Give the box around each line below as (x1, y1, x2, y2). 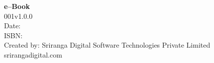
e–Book (4, 1, 30, 11)
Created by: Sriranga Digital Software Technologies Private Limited (4, 40, 211, 50)
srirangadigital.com (4, 49, 62, 60)
